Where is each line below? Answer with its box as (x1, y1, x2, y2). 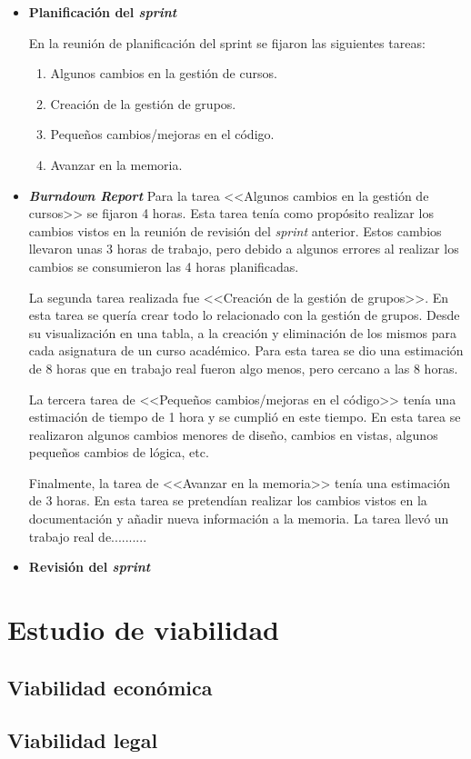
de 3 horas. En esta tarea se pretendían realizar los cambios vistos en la (28, 491, 427, 510)
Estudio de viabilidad (7, 611, 280, 648)
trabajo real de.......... (28, 526, 147, 545)
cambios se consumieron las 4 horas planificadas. (28, 256, 299, 275)
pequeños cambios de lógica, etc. (28, 443, 209, 462)
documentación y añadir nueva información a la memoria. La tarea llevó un (28, 509, 449, 528)
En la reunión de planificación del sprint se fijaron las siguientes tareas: (28, 33, 426, 52)
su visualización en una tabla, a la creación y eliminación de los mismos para (28, 323, 457, 342)
